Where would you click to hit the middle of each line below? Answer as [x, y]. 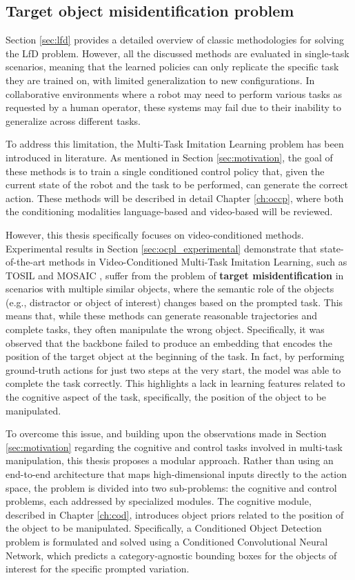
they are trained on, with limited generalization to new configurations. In [160, 80]
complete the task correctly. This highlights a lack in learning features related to [175, 383]
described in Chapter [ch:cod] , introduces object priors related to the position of [175, 514]
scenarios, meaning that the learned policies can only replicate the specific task [172, 67]
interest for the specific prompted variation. [98, 569]
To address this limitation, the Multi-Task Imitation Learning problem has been [175, 144]
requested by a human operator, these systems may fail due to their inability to [174, 107]
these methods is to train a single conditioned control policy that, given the [165, 171]
